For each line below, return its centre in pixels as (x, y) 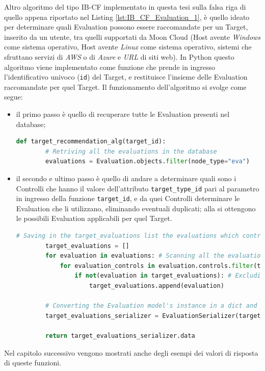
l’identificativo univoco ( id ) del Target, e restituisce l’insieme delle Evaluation (126, 77)
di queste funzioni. (33, 363)
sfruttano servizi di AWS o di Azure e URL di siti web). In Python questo (119, 56)
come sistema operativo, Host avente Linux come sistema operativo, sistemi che (128, 47)
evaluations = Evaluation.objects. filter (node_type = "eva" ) (148, 162)
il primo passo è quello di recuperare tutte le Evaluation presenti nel (123, 114)
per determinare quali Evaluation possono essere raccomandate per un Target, (126, 27)
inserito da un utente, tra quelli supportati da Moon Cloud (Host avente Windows (132, 36)
